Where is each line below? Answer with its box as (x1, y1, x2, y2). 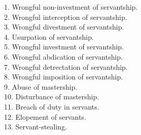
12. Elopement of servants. (4, 111, 86, 122)
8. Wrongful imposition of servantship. (4, 71, 123, 82)
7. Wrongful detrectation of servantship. (4, 61, 128, 72)
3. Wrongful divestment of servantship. (4, 21, 124, 32)
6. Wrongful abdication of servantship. (4, 51, 123, 62)
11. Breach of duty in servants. (4, 101, 99, 112)
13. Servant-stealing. (4, 121, 67, 132)
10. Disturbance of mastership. (4, 91, 99, 102)
